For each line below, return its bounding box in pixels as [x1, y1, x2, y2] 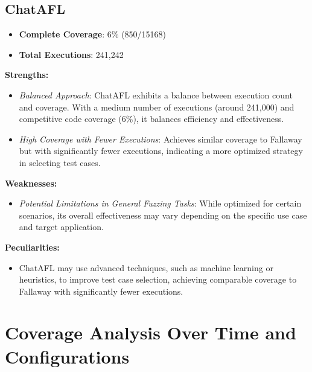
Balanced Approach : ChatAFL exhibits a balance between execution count [19, 88, 293, 101]
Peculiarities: [5, 240, 60, 253]
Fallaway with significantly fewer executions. [19, 284, 183, 297]
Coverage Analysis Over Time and [5, 320, 296, 345]
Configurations [5, 344, 130, 368]
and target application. [19, 220, 104, 233]
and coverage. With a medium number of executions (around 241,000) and [19, 100, 294, 113]
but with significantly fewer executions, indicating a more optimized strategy [19, 144, 303, 157]
